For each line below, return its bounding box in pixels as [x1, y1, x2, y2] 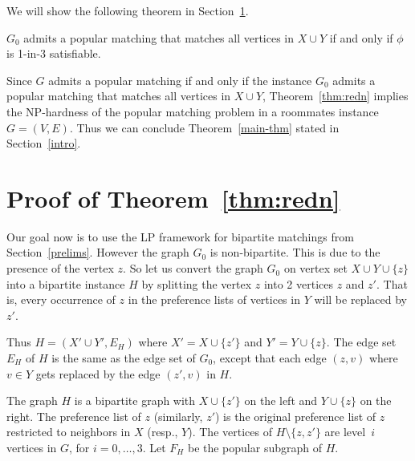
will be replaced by [314, 291, 407, 308]
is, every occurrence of [6, 291, 116, 308]
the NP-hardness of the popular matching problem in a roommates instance [6, 103, 379, 119]
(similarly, [153, 407, 203, 424]
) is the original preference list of [215, 407, 376, 424]
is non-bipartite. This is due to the [210, 244, 380, 261]
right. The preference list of [6, 407, 141, 424]
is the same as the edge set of [51, 350, 196, 366]
